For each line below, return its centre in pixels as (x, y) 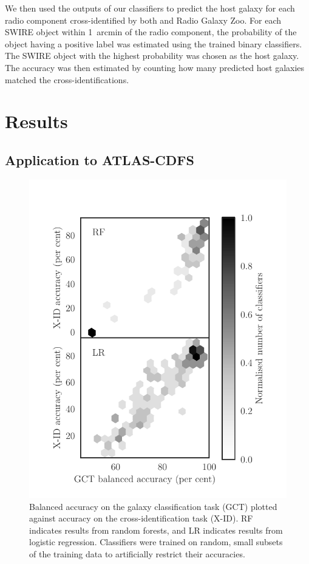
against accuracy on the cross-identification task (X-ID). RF (141, 518)
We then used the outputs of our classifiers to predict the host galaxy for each (150, 8)
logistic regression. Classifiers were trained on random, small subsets (156, 542)
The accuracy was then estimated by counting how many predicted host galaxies (155, 67)
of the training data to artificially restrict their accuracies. (137, 553)
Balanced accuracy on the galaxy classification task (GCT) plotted (153, 506)
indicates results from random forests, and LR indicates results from (156, 530)
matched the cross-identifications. (67, 79)
